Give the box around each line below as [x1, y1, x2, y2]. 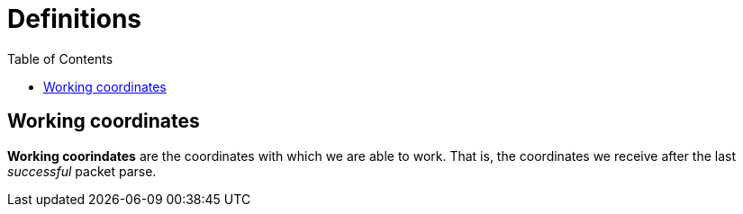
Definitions [7, 4, 142, 34]
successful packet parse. [7, 163, 157, 179]
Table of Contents [7, 50, 113, 67]
